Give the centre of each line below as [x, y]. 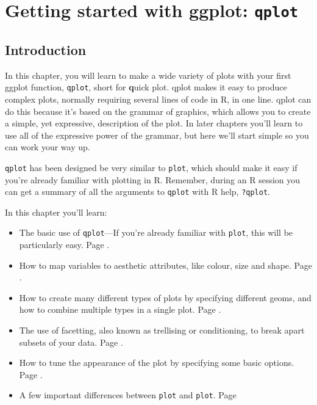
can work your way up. [48, 147]
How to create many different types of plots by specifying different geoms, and [165, 297]
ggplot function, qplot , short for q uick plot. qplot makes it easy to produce [146, 87]
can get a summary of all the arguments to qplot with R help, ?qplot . [137, 192]
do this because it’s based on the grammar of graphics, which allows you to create [158, 111]
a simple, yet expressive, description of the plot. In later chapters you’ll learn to [154, 123]
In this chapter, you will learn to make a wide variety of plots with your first [148, 75]
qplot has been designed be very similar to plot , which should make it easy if [151, 167]
